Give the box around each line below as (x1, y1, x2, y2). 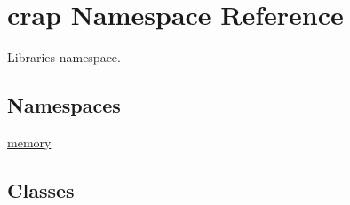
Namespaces (7, 91, 121, 119)
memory (7, 132, 52, 151)
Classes (7, 176, 75, 203)
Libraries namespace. (7, 48, 121, 67)
